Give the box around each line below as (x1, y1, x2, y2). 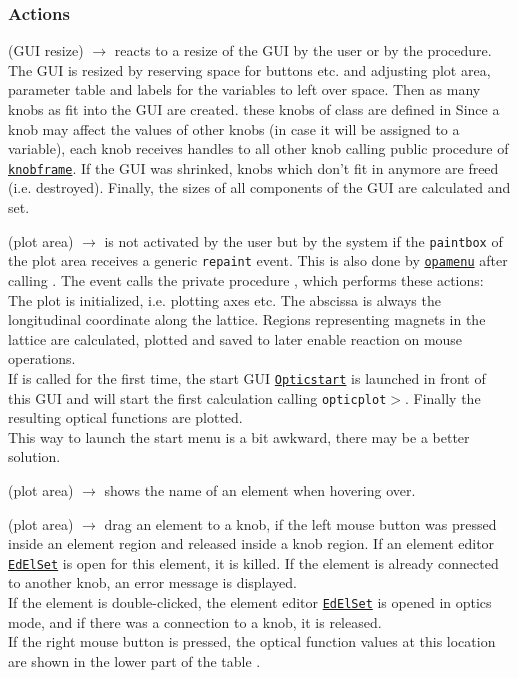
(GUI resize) (8, 40, 84, 61)
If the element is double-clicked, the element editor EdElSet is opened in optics (8, 592, 492, 613)
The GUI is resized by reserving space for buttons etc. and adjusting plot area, (8, 59, 491, 80)
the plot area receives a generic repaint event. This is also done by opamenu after (8, 250, 508, 271)
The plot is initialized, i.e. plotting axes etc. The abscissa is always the (8, 289, 441, 310)
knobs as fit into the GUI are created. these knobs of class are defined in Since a (8, 99, 500, 119)
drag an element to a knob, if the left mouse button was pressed (104, 513, 497, 534)
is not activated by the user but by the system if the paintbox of (104, 230, 503, 251)
